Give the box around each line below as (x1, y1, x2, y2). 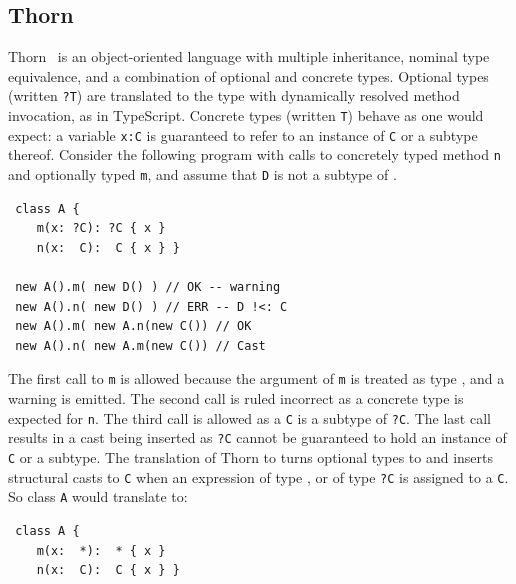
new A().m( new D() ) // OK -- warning (15, 280, 281, 295)
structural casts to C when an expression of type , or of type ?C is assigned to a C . (8, 466, 509, 487)
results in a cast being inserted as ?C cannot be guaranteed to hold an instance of (8, 427, 507, 448)
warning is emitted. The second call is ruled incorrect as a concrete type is (8, 388, 464, 409)
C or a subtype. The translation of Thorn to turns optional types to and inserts (8, 446, 494, 467)
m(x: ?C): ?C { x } (36, 221, 166, 236)
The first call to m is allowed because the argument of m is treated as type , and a (8, 368, 505, 389)
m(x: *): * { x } (36, 543, 166, 558)
